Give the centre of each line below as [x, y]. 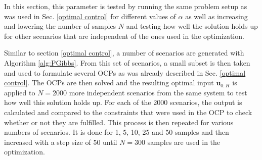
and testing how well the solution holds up [192, 26]
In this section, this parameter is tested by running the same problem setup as [126, 6]
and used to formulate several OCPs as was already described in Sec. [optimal [125, 72]
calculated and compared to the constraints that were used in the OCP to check [128, 112]
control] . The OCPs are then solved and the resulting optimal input [109, 83]
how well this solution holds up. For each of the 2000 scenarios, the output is [123, 102]
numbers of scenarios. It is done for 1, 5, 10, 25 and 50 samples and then [117, 132]
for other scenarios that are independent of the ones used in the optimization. [124, 36]
